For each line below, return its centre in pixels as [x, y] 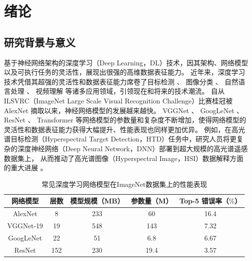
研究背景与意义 [40, 42]
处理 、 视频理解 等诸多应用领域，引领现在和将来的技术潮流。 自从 [117, 91]
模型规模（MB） [97, 201]
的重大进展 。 [26, 168]
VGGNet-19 [25, 225]
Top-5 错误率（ [204, 201]
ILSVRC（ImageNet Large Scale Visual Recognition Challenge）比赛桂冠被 [118, 100]
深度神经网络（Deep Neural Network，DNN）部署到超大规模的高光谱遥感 [133, 148]
